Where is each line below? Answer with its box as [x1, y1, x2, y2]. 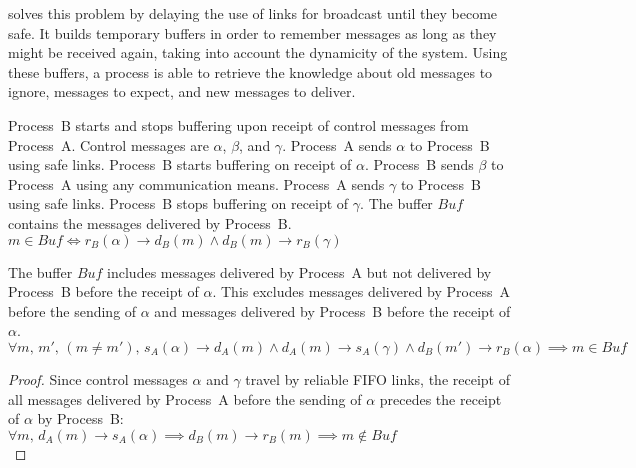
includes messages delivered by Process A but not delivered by [107, 261, 492, 282]
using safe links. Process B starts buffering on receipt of [8, 154, 352, 175]
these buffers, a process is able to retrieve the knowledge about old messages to [8, 61, 493, 82]
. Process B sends [364, 154, 474, 175]
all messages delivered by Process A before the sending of [8, 388, 362, 409]
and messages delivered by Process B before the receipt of [154, 300, 511, 321]
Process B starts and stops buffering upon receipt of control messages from [8, 114, 469, 135]
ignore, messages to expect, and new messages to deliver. [8, 81, 356, 102]
